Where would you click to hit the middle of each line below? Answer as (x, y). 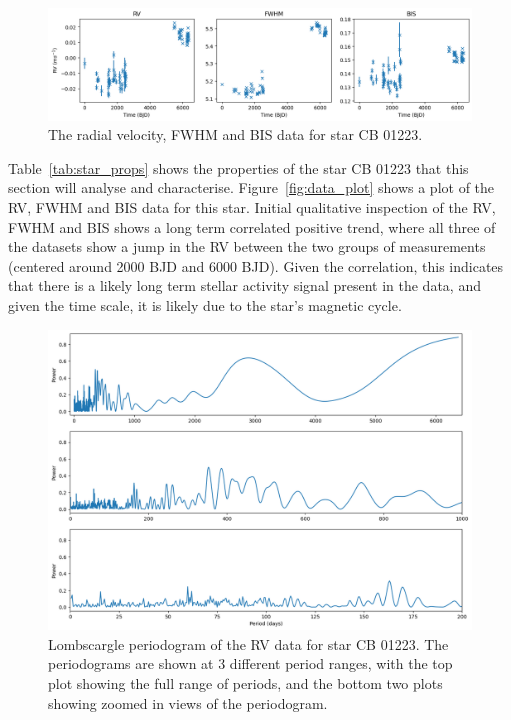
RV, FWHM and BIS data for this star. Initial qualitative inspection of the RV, (252, 207)
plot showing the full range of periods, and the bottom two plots (245, 682)
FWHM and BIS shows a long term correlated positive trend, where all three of (252, 226)
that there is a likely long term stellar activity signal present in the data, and (244, 285)
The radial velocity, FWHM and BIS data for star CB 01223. (235, 134)
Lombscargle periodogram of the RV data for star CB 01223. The (248, 643)
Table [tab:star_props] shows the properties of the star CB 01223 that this (238, 167)
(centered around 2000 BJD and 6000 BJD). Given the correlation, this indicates (256, 265)
